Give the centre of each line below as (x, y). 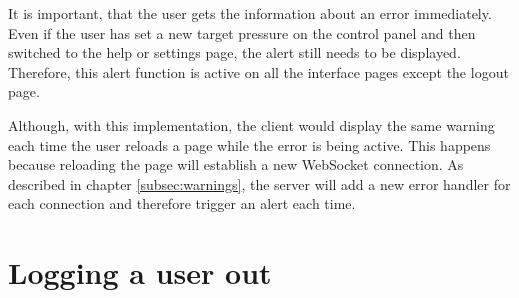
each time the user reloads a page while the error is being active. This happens (249, 144)
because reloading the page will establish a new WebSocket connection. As (236, 164)
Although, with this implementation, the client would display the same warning (251, 124)
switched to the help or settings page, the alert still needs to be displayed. (234, 52)
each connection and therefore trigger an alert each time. (182, 203)
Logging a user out (140, 272)
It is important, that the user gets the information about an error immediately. (250, 13)
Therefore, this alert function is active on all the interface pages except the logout (258, 71)
